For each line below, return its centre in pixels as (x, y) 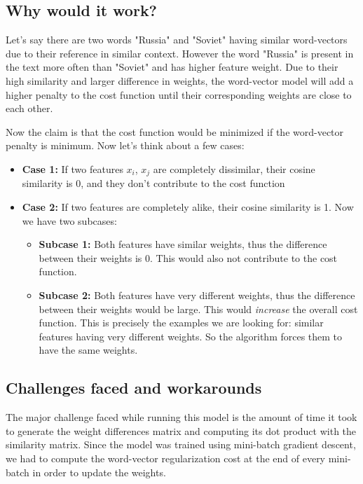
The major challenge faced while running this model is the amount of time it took (181, 417)
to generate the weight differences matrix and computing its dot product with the (181, 430)
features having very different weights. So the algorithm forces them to (191, 336)
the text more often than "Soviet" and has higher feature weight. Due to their (172, 67)
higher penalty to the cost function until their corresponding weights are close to (179, 94)
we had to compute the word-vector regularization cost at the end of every (166, 458)
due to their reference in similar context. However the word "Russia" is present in (180, 53)
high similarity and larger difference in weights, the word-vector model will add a (180, 80)
